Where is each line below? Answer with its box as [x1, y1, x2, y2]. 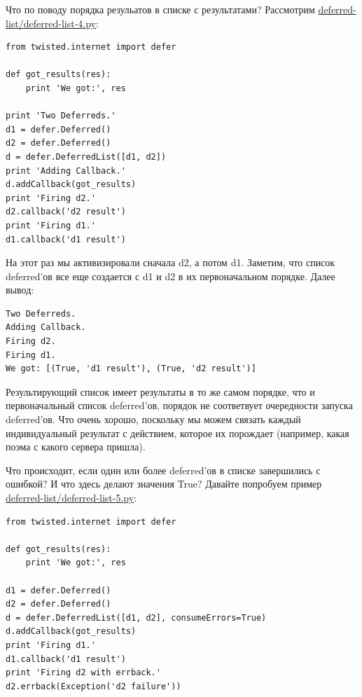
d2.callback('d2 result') [6, 207, 126, 217]
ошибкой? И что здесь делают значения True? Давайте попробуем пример [6, 476, 322, 491]
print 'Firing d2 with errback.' [6, 668, 161, 678]
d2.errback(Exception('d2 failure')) [6, 681, 181, 691]
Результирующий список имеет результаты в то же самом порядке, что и [6, 384, 315, 399]
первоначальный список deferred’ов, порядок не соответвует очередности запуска [6, 398, 353, 413]
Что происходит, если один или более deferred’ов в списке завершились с [6, 462, 321, 477]
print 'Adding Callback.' [6, 165, 126, 176]
